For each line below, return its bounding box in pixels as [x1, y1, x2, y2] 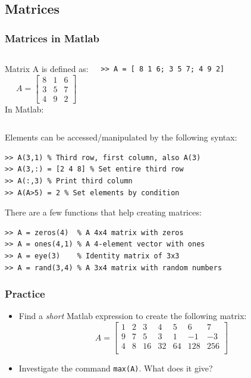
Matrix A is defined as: [5, 63, 89, 74]
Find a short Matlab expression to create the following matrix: [18, 310, 247, 322]
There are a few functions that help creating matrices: [5, 206, 202, 218]
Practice [5, 286, 45, 301]
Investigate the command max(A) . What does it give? [18, 362, 213, 374]
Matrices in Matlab [5, 30, 100, 45]
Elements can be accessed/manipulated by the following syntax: [5, 131, 237, 143]
